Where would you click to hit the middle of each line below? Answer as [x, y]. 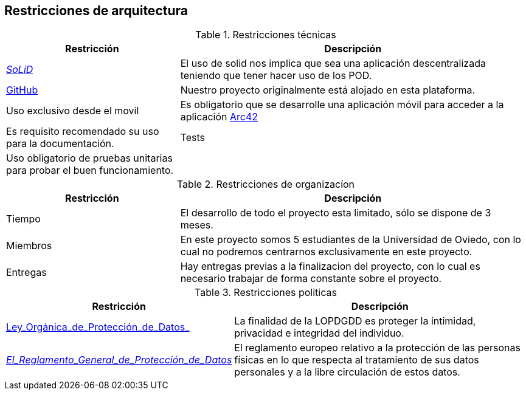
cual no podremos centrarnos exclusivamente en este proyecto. [326, 252]
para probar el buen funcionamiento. [90, 170]
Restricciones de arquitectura [96, 11]
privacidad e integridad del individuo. [319, 333]
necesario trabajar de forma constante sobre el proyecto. [311, 279]
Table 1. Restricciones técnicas [266, 35]
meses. [197, 225]
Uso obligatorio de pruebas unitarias [89, 158]
